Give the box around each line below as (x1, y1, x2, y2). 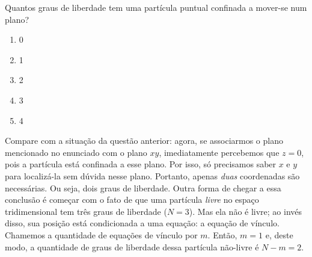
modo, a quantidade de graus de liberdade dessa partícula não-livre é (5, 240, 259, 253)
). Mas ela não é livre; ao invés (189, 205, 302, 217)
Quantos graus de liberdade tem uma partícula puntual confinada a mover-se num (5, 1, 307, 13)
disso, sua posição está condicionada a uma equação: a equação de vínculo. (5, 217, 280, 229)
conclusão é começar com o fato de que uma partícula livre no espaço (5, 193, 259, 206)
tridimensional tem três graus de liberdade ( (5, 205, 167, 217)
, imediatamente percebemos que (159, 146, 280, 158)
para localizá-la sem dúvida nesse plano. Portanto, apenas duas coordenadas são (5, 169, 300, 182)
